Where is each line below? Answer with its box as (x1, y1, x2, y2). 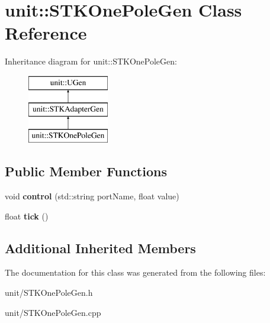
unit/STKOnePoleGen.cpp (5, 306, 101, 318)
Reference (5, 21, 87, 45)
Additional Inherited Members (5, 238, 196, 257)
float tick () (5, 209, 49, 222)
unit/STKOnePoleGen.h (5, 286, 93, 299)
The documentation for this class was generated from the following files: (5, 266, 266, 279)
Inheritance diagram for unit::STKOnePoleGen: (5, 55, 177, 67)
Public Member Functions (5, 162, 167, 180)
